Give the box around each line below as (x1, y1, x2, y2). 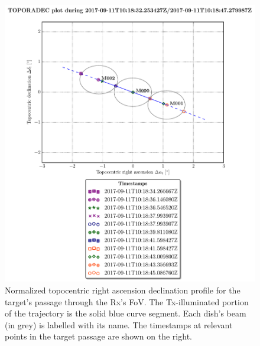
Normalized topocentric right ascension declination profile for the (5, 283, 240, 296)
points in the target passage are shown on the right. (5, 330, 192, 342)
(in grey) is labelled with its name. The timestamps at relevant (5, 318, 233, 331)
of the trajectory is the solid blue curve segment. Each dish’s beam (5, 307, 246, 319)
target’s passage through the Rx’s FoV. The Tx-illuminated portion (5, 295, 249, 308)
